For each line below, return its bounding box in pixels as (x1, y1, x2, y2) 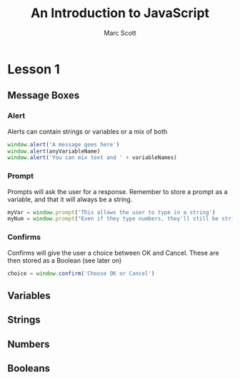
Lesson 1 (7, 61, 61, 77)
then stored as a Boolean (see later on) (7, 256, 122, 265)
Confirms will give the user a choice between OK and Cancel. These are (7, 248, 219, 257)
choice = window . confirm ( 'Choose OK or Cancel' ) (7, 270, 155, 277)
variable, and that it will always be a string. (7, 195, 133, 203)
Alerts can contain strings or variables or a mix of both (7, 127, 168, 136)
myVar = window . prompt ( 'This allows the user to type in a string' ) (7, 208, 216, 216)
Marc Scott (103, 29, 137, 37)
